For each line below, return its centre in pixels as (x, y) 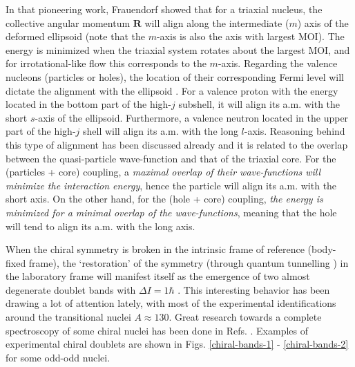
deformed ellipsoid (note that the (75, 36)
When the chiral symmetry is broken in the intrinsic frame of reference (155, 249)
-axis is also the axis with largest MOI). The (250, 36)
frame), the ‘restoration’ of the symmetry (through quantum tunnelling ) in (189, 262)
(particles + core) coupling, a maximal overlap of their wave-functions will (163, 172)
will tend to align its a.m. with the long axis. (100, 226)
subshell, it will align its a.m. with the (259, 104)
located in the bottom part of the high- (89, 104)
